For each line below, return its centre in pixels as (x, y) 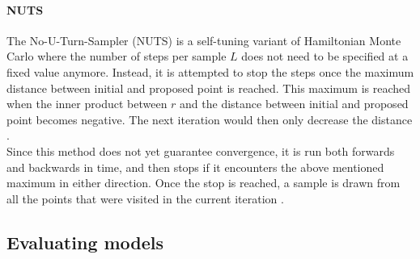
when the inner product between (87, 104)
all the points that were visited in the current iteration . (145, 198)
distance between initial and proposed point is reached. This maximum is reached (209, 88)
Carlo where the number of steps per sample (117, 56)
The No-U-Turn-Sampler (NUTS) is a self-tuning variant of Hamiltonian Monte (204, 40)
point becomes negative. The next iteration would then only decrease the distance (210, 119)
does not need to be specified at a (325, 56)
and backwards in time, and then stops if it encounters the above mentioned (195, 167)
